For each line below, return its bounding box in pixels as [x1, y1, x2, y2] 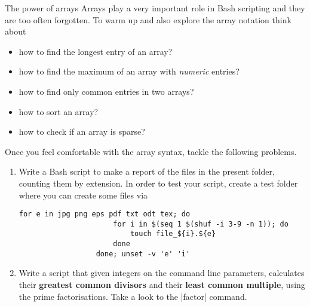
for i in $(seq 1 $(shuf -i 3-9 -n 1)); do [113, 219, 288, 228]
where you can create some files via [19, 188, 148, 201]
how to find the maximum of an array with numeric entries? [19, 65, 240, 77]
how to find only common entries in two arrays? [19, 85, 194, 97]
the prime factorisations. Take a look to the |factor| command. [19, 290, 247, 302]
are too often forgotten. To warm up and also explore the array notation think [5, 13, 291, 26]
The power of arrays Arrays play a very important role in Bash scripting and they [5, 2, 305, 14]
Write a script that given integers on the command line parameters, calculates [19, 266, 305, 279]
